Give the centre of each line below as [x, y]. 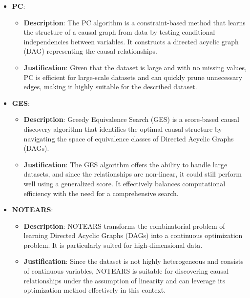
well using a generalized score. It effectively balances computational [125, 183]
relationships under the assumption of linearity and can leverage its [124, 280]
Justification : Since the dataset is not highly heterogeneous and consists [134, 261]
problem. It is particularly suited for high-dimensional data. [113, 245]
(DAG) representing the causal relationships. [90, 51]
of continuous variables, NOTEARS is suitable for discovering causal [126, 271]
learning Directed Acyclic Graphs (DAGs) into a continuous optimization [133, 235]
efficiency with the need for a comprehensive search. [101, 193]
